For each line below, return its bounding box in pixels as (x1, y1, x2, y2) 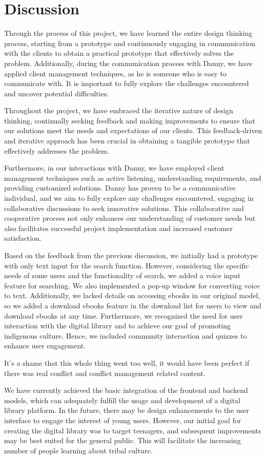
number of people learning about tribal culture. (4, 445, 153, 455)
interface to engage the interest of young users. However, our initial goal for (4, 414, 241, 425)
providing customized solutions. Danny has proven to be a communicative (4, 182, 236, 193)
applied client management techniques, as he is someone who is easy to (4, 68, 227, 78)
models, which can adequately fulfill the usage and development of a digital (4, 394, 241, 405)
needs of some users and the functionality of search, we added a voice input (4, 270, 241, 281)
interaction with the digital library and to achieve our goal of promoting (4, 320, 231, 331)
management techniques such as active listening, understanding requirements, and (4, 172, 261, 183)
